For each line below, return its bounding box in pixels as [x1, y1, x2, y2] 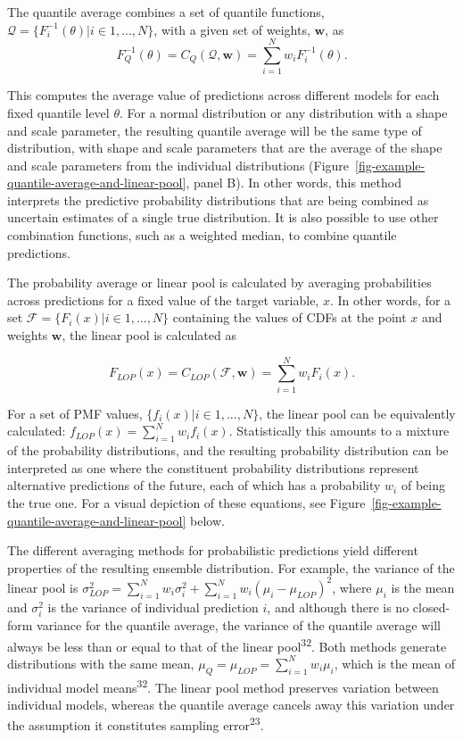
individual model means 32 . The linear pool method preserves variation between [7, 675, 439, 696]
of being [401, 476, 445, 495]
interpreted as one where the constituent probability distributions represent [7, 458, 419, 477]
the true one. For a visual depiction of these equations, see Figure [7, 493, 366, 511]
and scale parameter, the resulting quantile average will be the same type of [7, 121, 422, 139]
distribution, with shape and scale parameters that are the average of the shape [7, 138, 442, 157]
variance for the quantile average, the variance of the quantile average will [37, 615, 441, 634]
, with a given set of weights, [153, 20, 310, 38]
